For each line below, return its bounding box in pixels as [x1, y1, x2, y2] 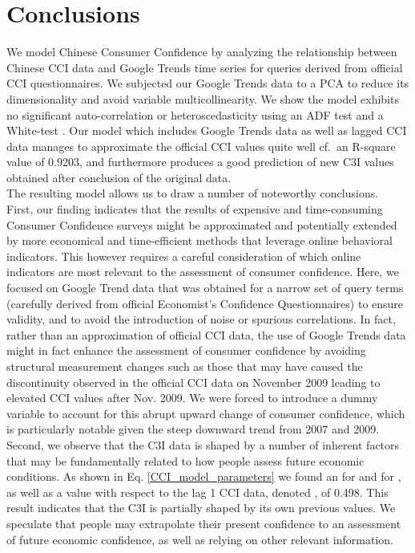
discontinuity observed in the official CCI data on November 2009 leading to [6, 373, 381, 390]
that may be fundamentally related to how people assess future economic [6, 452, 365, 469]
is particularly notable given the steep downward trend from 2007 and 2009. [6, 421, 380, 437]
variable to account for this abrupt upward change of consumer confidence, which [6, 405, 405, 421]
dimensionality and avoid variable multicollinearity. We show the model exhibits [6, 90, 399, 107]
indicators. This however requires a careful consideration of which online [6, 247, 361, 264]
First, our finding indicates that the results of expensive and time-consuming [6, 201, 383, 218]
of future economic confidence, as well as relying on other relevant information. [6, 531, 393, 547]
